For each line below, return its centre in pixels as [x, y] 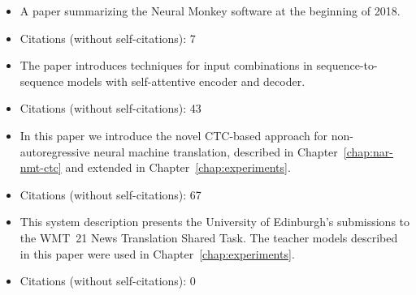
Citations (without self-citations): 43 [110, 108]
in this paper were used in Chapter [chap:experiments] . [157, 253]
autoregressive [55, 151]
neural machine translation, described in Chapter [216, 151]
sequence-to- [347, 65]
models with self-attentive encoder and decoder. [186, 81]
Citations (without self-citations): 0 [108, 281]
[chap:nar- [368, 151]
